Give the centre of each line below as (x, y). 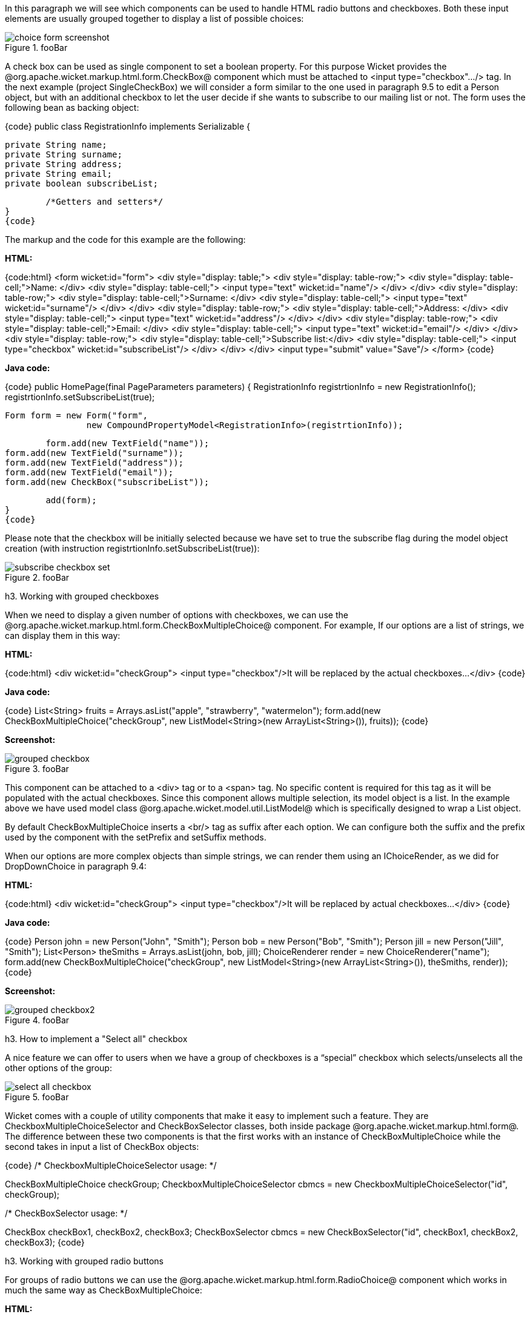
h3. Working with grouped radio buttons (84, 1261)
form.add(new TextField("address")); (94, 463)
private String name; (56, 145)
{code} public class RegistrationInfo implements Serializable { (128, 126)
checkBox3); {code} (45, 1242)
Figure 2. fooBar (37, 577)
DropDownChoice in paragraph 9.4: (76, 866)
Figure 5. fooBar (37, 1097)
